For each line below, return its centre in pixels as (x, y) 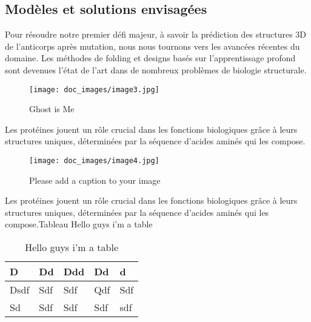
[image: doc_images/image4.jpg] (94, 161)
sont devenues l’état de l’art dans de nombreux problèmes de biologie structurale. (156, 69)
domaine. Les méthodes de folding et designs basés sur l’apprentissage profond (150, 58)
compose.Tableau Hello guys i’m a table (79, 224)
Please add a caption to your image (95, 180)
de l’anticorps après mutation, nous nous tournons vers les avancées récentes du (152, 46)
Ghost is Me (52, 109)
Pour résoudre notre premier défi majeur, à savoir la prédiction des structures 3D (156, 34)
